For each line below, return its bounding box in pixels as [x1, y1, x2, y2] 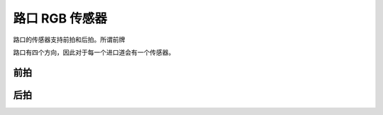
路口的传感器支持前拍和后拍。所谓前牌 [13, 35, 126, 44]
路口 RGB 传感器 [13, 11, 108, 26]
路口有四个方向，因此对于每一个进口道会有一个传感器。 [13, 48, 175, 56]
